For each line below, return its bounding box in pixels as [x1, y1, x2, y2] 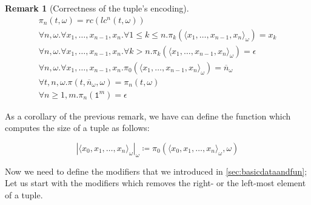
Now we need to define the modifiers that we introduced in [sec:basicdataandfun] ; [5, 164, 307, 177]
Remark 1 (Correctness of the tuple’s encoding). [5, 2, 189, 14]
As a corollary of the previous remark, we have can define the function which [5, 109, 291, 122]
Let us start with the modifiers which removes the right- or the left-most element [5, 176, 306, 189]
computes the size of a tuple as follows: [5, 121, 150, 134]
